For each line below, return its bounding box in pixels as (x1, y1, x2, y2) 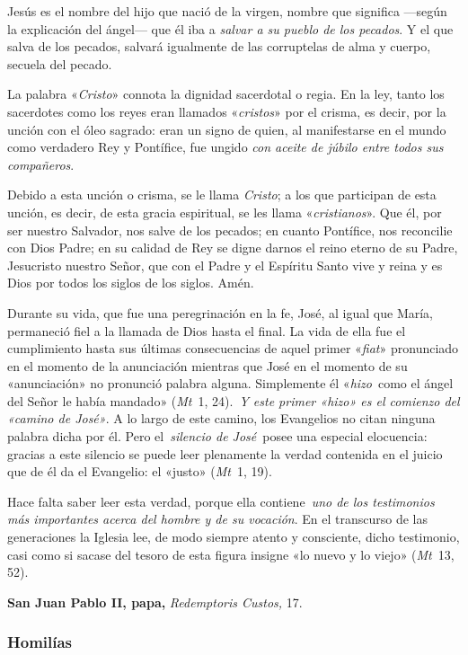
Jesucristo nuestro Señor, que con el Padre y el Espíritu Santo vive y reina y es (7, 255, 443, 274)
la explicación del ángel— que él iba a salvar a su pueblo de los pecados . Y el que (7, 19, 454, 38)
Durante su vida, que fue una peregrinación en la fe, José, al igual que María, (7, 303, 434, 322)
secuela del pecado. (7, 54, 112, 73)
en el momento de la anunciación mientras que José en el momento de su (7, 356, 408, 375)
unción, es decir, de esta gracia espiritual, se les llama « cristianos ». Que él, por (7, 202, 442, 221)
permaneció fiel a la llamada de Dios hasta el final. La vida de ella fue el (7, 321, 406, 340)
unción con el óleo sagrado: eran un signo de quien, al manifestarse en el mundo (7, 119, 446, 138)
